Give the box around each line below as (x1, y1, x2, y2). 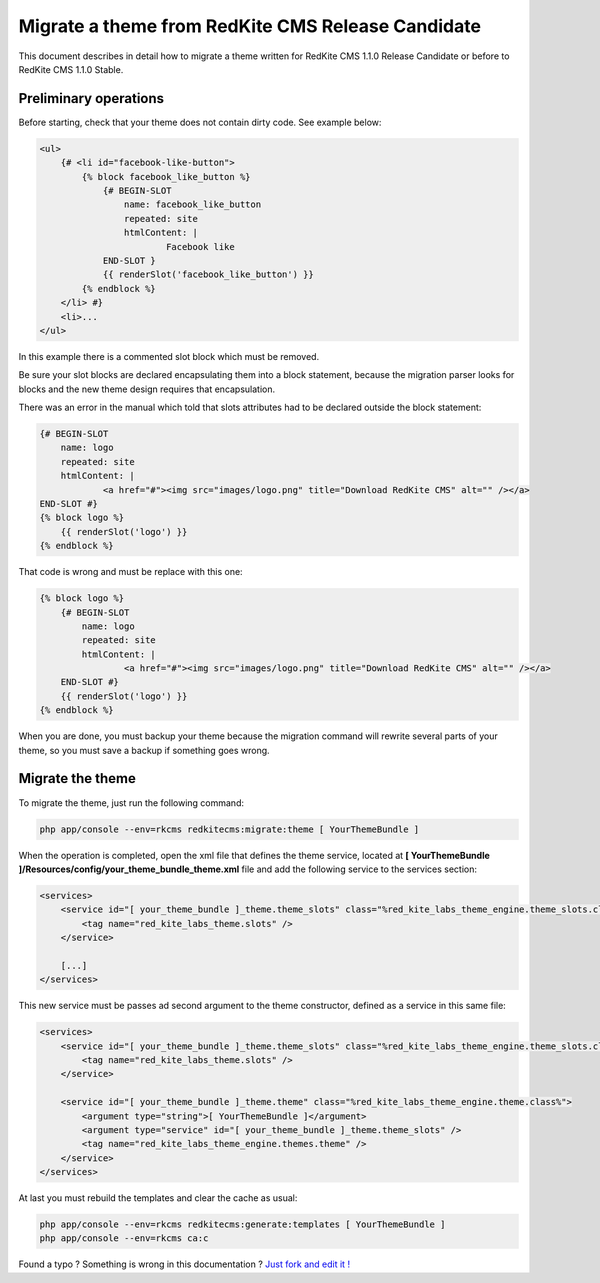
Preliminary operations (18, 90, 165, 107)
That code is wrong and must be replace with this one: (18, 566, 244, 578)
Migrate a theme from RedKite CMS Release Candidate (18, 15, 482, 37)
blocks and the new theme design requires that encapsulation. (18, 383, 276, 395)
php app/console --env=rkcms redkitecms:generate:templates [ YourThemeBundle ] (39, 1219, 446, 1230)
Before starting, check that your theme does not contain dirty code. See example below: (18, 116, 382, 128)
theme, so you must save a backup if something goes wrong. (18, 744, 270, 756)
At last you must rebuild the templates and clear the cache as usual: (18, 1192, 298, 1204)
